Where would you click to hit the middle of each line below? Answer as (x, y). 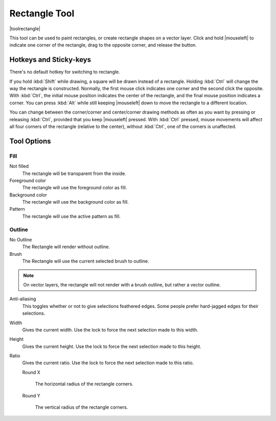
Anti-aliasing (23, 299)
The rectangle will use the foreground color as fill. (75, 188)
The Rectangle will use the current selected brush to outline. (86, 261)
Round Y (31, 395)
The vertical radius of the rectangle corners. (82, 407)
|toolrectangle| (25, 29)
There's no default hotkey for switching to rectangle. (65, 72)
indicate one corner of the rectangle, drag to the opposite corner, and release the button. (103, 45)
